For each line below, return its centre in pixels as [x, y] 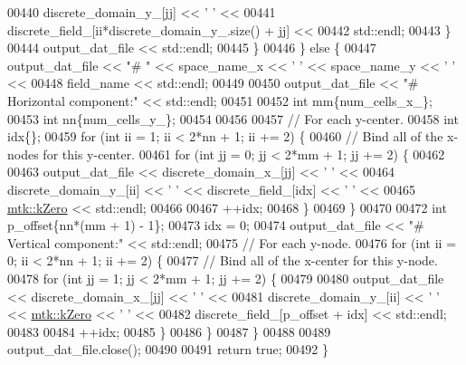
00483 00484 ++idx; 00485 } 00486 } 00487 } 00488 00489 [169, 331]
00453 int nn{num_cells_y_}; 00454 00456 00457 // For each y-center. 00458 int [233, 118]
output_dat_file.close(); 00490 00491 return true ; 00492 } [168, 349]
